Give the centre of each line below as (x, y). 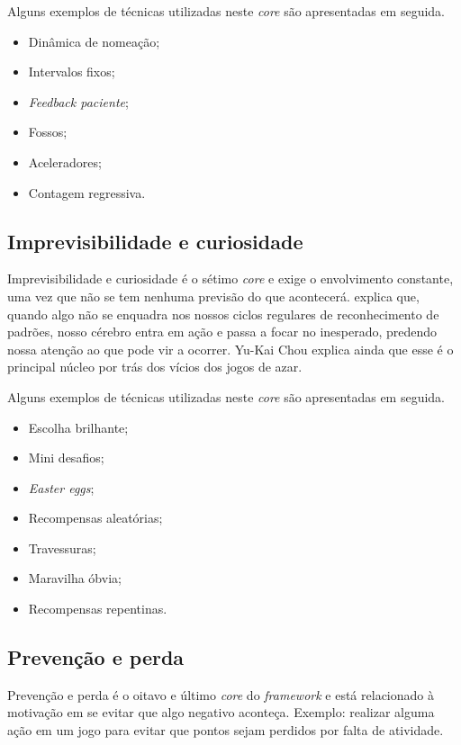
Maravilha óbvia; (75, 578)
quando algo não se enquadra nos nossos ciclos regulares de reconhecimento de (223, 314)
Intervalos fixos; (72, 72)
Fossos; (48, 132)
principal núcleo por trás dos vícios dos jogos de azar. (155, 367)
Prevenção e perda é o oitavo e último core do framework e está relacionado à (221, 694)
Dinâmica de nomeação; (94, 41)
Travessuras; (62, 548)
